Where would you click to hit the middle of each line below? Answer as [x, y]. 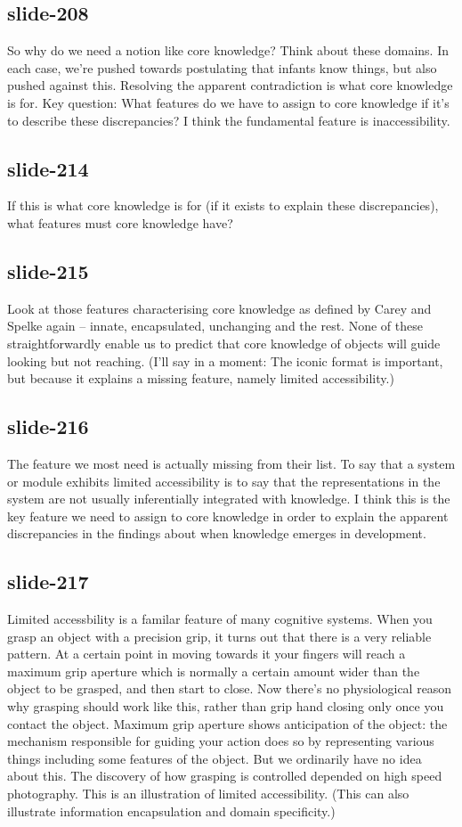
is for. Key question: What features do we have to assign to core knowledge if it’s [228, 102]
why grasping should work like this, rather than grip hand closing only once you [226, 706]
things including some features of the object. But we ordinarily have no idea [215, 758]
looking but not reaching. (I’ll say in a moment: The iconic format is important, [225, 360]
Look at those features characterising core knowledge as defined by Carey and [219, 308]
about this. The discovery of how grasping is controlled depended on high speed [225, 776]
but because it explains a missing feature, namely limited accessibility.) [201, 378]
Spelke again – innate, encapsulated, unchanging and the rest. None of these [215, 326]
